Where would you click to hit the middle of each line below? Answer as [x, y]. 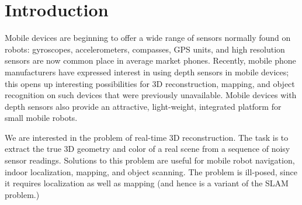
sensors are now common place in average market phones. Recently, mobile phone [150, 60]
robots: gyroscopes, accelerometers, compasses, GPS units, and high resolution [145, 49]
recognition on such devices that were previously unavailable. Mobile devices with [151, 95]
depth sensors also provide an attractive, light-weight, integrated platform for [143, 106]
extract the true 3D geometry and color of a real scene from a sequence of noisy [147, 149]
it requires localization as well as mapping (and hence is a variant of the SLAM [147, 183]
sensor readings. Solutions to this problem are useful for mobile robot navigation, [150, 160]
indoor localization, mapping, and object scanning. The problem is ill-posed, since [151, 171]
